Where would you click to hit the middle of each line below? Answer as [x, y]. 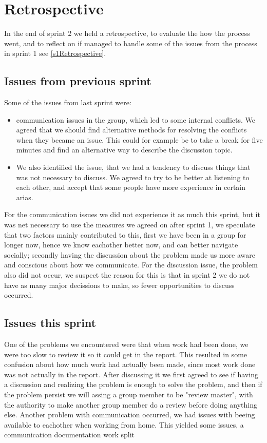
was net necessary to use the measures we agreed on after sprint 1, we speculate [130, 225]
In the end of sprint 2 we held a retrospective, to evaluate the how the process [127, 33]
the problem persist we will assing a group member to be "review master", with [129, 394]
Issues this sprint [50, 323]
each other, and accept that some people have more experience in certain [131, 187]
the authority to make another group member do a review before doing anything [131, 404]
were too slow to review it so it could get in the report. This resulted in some [126, 354]
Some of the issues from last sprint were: [68, 102]
